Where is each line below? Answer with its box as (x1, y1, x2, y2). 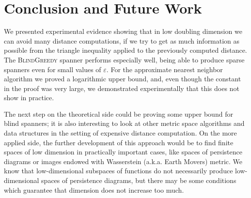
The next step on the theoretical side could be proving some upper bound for (4, 108, 233, 119)
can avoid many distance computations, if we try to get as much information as (4, 35, 240, 46)
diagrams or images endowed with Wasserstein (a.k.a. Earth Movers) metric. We (4, 156, 243, 166)
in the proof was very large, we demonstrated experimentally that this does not (4, 83, 239, 93)
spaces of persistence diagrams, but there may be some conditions (41, 175, 236, 185)
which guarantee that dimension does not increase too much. (4, 184, 184, 195)
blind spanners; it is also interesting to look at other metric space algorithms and (4, 118, 245, 128)
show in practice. (4, 92, 54, 103)
